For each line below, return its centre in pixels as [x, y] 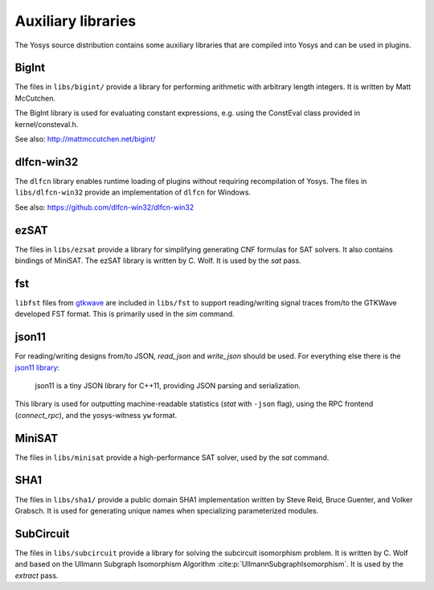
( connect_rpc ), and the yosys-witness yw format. [96, 415]
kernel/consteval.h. [47, 124]
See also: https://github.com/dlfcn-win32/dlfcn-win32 [104, 207]
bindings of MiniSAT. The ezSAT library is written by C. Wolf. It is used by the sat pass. [158, 260]
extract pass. [37, 576]
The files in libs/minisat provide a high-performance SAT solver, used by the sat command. [172, 457]
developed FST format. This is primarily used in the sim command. [125, 314]
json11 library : [37, 367]
